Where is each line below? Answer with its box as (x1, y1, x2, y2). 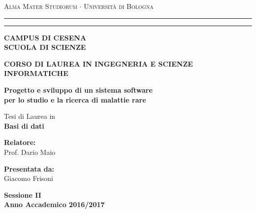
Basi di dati (4, 120, 44, 131)
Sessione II (4, 189, 41, 200)
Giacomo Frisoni (4, 173, 53, 183)
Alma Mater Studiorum (4, 1, 77, 11)
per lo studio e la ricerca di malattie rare (4, 94, 146, 105)
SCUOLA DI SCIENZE (4, 42, 86, 52)
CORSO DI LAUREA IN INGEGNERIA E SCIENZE (4, 58, 193, 69)
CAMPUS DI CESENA (4, 32, 87, 42)
